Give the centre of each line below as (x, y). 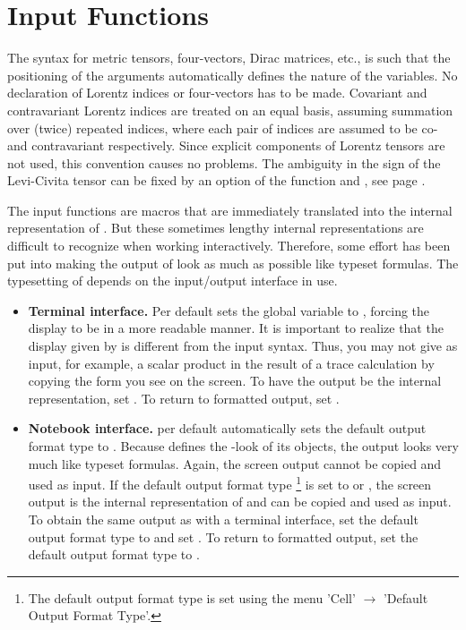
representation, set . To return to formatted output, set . (184, 398)
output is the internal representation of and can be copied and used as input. (240, 502)
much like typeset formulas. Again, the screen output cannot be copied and (235, 463)
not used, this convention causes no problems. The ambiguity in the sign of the (224, 162)
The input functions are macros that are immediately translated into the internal (230, 210)
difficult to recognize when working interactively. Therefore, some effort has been (229, 246)
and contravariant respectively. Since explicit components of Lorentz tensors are (226, 145)
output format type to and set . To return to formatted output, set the (223, 536)
